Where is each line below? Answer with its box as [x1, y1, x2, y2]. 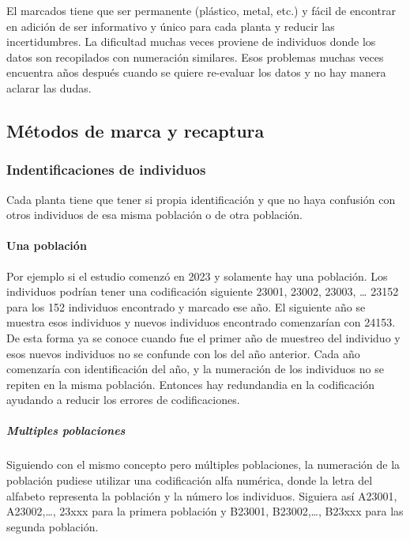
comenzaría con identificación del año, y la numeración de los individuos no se [6, 361, 384, 377]
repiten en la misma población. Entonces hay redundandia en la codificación [6, 376, 374, 392]
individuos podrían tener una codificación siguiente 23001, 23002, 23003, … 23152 [6, 283, 399, 300]
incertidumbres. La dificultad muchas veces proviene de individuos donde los [6, 33, 376, 50]
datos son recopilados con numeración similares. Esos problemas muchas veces [6, 48, 384, 65]
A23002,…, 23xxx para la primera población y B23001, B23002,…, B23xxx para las [6, 503, 404, 519]
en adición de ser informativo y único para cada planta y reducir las [6, 17, 335, 34]
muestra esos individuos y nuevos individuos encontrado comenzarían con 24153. [6, 314, 396, 330]
